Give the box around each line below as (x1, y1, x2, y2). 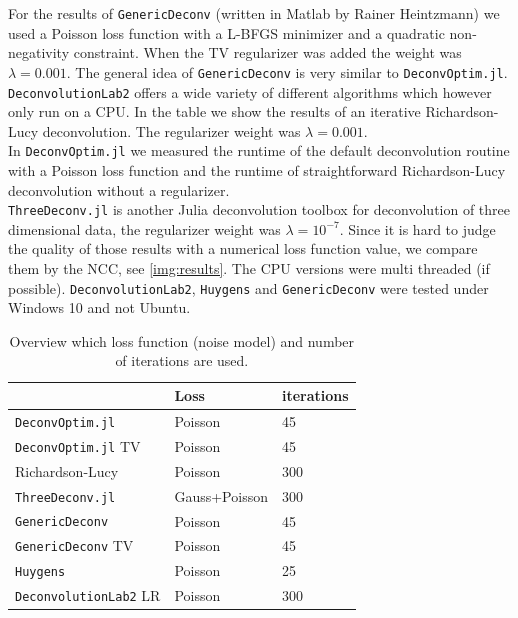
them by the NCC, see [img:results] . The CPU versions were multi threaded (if (8, 258, 490, 279)
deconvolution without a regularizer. (8, 179, 230, 200)
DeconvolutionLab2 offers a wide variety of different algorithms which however (8, 81, 492, 102)
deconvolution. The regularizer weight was (42, 120, 301, 141)
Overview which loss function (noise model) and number (9, 330, 355, 351)
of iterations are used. (115, 350, 249, 371)
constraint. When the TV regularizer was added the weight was (73, 42, 462, 63)
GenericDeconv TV (15, 535, 134, 556)
